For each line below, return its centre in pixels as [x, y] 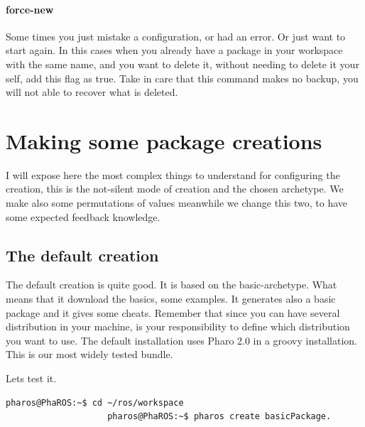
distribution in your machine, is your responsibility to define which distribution [178, 326]
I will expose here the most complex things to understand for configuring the [173, 174]
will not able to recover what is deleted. [92, 92]
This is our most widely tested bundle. [89, 354]
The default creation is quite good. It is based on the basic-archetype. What [171, 285]
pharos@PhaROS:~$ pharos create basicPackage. [219, 417]
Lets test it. [31, 378]
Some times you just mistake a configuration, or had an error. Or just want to [176, 36]
